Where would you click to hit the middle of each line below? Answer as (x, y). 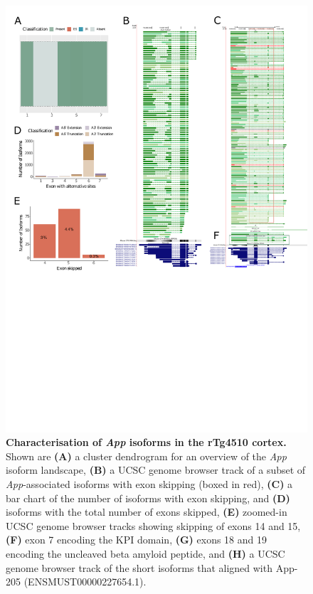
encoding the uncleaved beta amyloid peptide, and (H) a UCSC (145, 554)
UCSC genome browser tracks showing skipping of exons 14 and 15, (153, 525)
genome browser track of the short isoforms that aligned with (139, 567)
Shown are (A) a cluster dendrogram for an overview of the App (146, 456)
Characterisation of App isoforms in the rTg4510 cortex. (146, 442)
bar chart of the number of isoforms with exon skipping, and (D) (148, 498)
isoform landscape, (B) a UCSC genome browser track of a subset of (156, 470)
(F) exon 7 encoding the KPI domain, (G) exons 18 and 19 (137, 540)
